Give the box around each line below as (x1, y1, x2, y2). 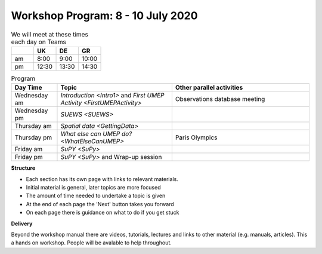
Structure (11, 164, 36, 172)
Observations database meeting (175, 95, 265, 103)
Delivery (11, 220, 33, 227)
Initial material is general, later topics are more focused (26, 184, 161, 191)
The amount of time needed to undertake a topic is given (26, 192, 166, 200)
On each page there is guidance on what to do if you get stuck (26, 209, 179, 216)
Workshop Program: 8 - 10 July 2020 (11, 9, 198, 22)
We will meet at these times (11, 30, 89, 38)
